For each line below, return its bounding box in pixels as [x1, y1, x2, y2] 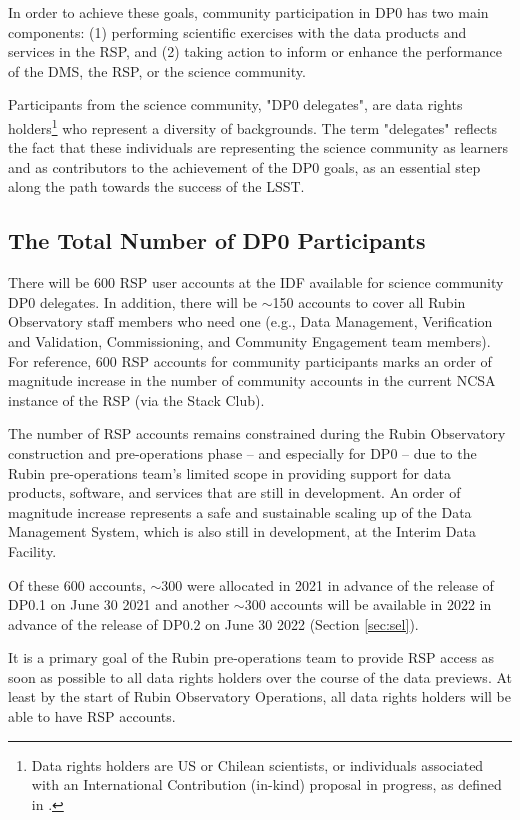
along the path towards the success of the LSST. [8, 176, 305, 197]
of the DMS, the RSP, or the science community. [8, 60, 306, 81]
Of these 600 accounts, [8, 574, 146, 595]
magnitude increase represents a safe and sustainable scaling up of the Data [8, 501, 472, 522]
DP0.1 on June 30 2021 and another [8, 594, 230, 615]
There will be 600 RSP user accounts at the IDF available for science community [8, 272, 504, 293]
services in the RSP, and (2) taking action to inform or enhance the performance [8, 41, 502, 62]
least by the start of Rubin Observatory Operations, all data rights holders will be [8, 686, 511, 707]
